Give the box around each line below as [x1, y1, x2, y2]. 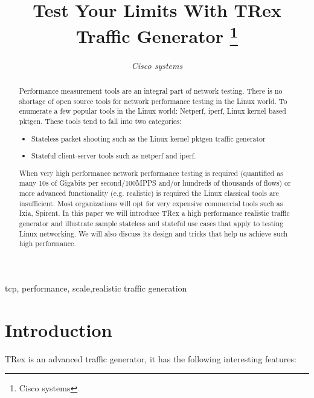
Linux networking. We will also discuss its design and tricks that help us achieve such [19, 228, 288, 238]
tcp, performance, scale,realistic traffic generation [5, 281, 187, 294]
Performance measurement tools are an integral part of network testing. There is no [19, 86, 283, 96]
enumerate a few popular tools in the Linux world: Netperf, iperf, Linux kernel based [19, 106, 286, 116]
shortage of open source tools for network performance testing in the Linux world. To [19, 96, 287, 106]
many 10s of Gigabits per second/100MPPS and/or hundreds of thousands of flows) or [19, 178, 291, 188]
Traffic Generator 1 [75, 21, 239, 48]
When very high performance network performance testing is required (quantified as [19, 168, 283, 178]
